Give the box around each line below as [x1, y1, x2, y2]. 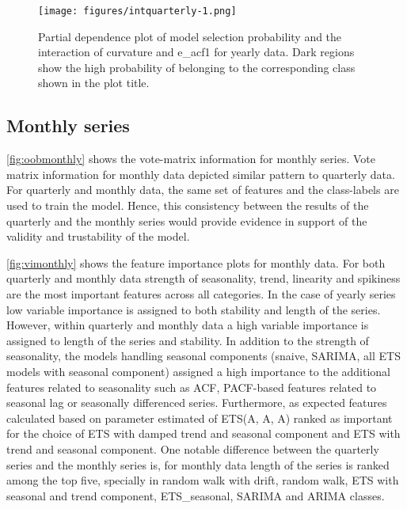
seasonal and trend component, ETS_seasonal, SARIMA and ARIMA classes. [6, 487, 385, 503]
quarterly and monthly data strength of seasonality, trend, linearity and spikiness [6, 270, 401, 287]
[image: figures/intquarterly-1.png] [38, 6, 237, 17]
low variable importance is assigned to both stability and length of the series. [6, 301, 381, 317]
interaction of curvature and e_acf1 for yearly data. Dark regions [38, 44, 355, 60]
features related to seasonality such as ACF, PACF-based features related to [6, 378, 377, 395]
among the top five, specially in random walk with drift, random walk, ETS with [6, 472, 399, 488]
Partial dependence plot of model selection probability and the [38, 28, 342, 44]
